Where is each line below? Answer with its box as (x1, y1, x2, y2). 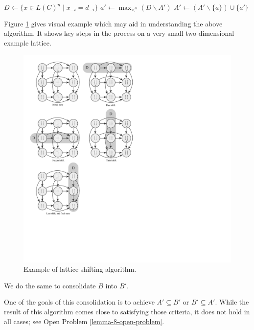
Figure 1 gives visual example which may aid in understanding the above (4, 18, 223, 28)
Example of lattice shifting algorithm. (23, 264, 137, 274)
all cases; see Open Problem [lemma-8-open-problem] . (4, 316, 164, 326)
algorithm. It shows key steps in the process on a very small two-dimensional (4, 28, 234, 38)
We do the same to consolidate (4, 280, 96, 290)
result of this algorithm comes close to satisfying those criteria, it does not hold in (4, 306, 250, 316)
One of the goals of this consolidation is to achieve (4, 297, 155, 307)
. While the (215, 297, 249, 307)
